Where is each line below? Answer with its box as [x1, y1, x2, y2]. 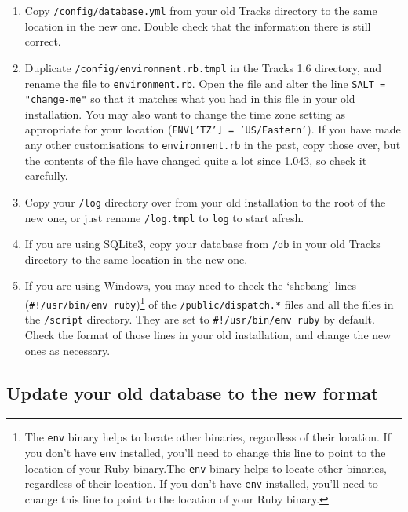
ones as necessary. [24, 342, 111, 358]
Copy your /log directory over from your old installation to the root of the [24, 193, 386, 210]
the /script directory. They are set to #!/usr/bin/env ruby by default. [24, 311, 375, 327]
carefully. [24, 167, 68, 184]
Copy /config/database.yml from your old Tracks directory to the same [24, 2, 377, 18]
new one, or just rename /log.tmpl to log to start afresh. [24, 209, 304, 225]
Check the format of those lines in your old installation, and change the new [24, 327, 392, 343]
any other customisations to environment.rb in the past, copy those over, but [24, 137, 401, 153]
